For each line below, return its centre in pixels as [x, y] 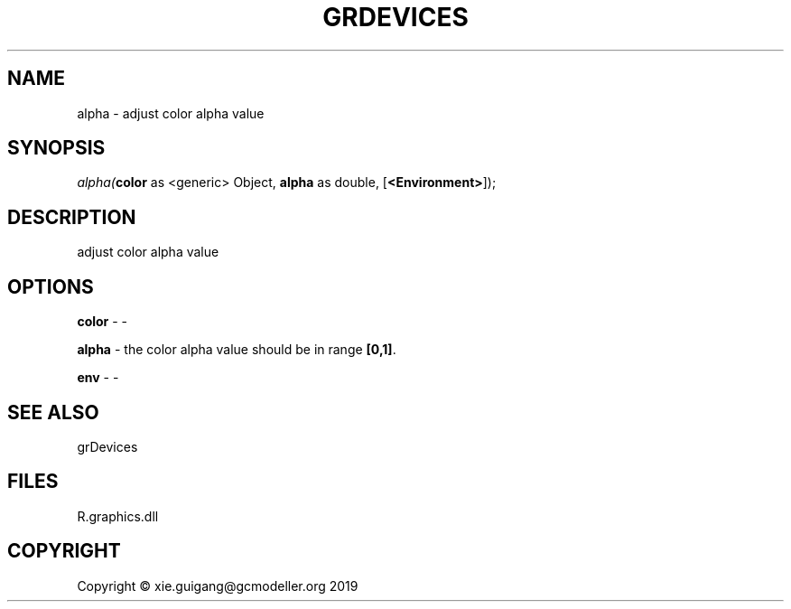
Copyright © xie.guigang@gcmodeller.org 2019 [218, 586]
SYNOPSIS [56, 148]
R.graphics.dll [118, 516]
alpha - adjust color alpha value [171, 113]
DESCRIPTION [72, 217]
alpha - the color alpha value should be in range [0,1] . [237, 350]
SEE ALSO [53, 412]
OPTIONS [51, 286]
